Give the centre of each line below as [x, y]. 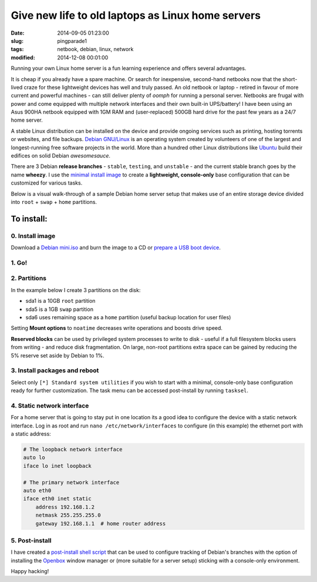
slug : [17, 41]
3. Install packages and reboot [55, 370]
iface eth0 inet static [58, 499]
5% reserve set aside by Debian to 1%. [58, 355]
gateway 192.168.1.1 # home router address [101, 524]
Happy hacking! [30, 571]
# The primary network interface [71, 482]
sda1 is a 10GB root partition [60, 301]
